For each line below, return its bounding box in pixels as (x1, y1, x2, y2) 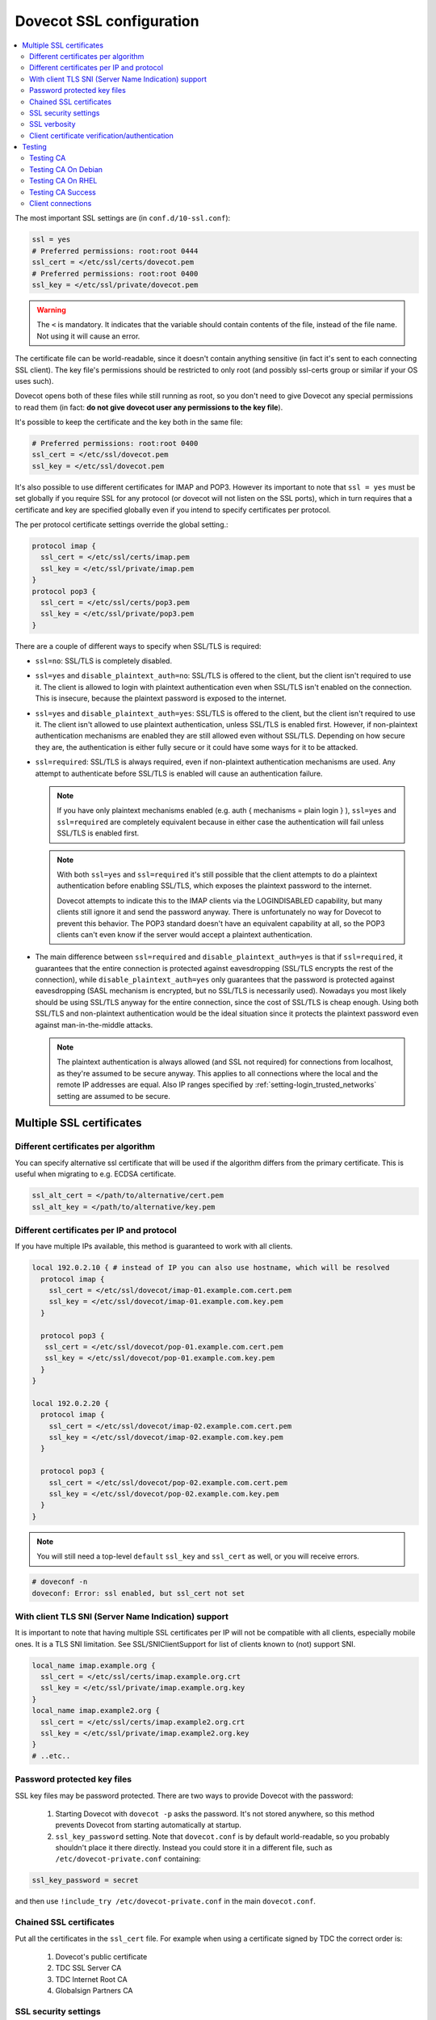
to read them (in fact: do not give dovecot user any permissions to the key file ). (15, 402, 283, 412)
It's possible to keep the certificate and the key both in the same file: (15, 417, 243, 427)
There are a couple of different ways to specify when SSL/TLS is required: (15, 641, 262, 650)
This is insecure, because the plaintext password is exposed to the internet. (35, 693, 287, 703)
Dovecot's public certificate (55, 1951, 148, 1961)
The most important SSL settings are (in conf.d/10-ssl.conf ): (15, 213, 231, 223)
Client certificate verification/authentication (29, 130, 174, 141)
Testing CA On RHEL (29, 176, 98, 186)
